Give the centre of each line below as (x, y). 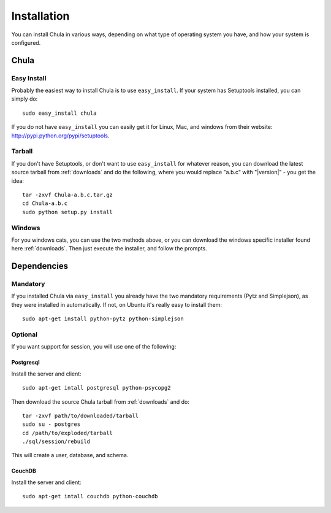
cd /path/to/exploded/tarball (68, 433)
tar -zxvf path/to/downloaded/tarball (81, 415)
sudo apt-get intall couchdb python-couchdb (90, 496)
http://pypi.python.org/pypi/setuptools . (60, 136)
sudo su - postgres (51, 424)
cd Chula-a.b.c (45, 203)
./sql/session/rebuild (56, 442)
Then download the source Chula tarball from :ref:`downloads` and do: (100, 401)
